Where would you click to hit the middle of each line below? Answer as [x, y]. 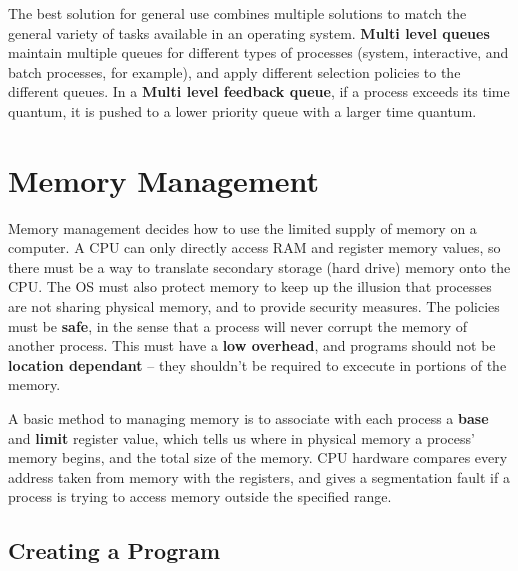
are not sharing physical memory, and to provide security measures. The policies [254, 306]
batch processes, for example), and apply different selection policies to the [234, 71]
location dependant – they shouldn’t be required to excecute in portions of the [257, 364]
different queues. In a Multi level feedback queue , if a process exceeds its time [259, 91]
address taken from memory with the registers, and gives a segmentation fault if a [259, 476]
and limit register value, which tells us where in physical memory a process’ [241, 437]
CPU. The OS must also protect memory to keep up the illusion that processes [250, 286]
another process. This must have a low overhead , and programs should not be [252, 345]
